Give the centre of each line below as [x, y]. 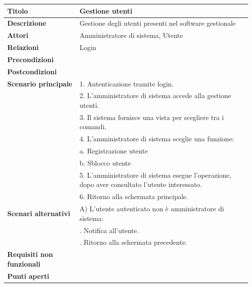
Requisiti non [30, 254]
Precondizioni [31, 59]
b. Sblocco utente [105, 162]
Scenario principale [40, 83]
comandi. [93, 127]
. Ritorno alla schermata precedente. [134, 242]
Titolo [18, 10]
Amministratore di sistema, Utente [131, 35]
